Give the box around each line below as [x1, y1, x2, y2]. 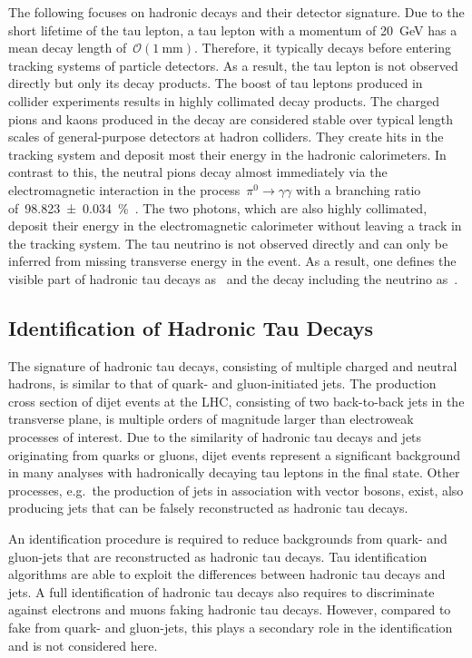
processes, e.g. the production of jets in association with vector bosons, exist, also [8, 480, 464, 499]
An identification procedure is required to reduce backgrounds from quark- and [8, 529, 447, 548]
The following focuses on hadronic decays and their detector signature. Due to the [8, 3, 465, 21]
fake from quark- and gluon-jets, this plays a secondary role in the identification [8, 618, 453, 637]
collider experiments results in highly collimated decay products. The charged [8, 91, 439, 110]
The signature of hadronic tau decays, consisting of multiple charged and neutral [8, 356, 457, 375]
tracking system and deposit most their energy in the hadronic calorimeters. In [8, 144, 447, 163]
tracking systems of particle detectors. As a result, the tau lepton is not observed [8, 55, 458, 74]
